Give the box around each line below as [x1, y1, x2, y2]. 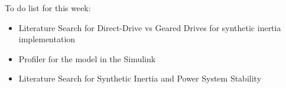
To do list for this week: [5, 2, 91, 13]
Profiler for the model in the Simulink [18, 52, 156, 65]
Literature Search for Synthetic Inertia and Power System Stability [18, 72, 262, 84]
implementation [18, 33, 76, 45]
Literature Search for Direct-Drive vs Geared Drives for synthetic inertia [18, 21, 281, 33]
